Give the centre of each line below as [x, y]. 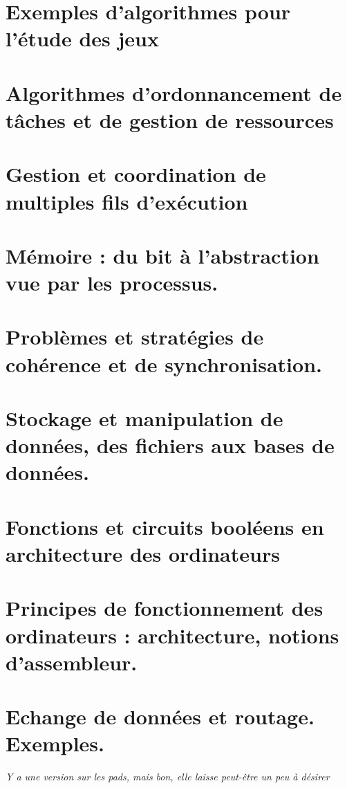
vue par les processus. [112, 283]
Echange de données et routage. [160, 716]
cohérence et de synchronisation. [164, 364]
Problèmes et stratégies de [135, 337]
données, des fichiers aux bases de [170, 445]
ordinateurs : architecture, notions [172, 635]
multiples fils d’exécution [127, 201]
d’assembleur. [72, 662]
